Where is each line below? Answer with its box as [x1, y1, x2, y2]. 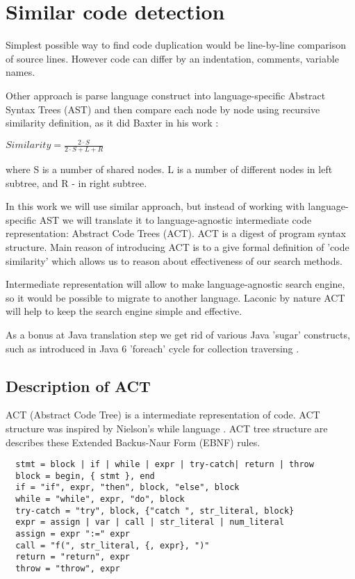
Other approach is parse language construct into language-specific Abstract [6, 88, 326, 102]
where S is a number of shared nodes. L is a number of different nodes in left [6, 162, 333, 177]
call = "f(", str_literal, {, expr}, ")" [15, 540, 210, 551]
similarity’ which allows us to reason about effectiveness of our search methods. [6, 253, 342, 268]
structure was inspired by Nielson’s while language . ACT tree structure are [6, 421, 328, 435]
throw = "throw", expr [15, 564, 120, 574]
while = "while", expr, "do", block [15, 494, 185, 505]
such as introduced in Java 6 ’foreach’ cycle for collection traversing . [6, 341, 299, 355]
